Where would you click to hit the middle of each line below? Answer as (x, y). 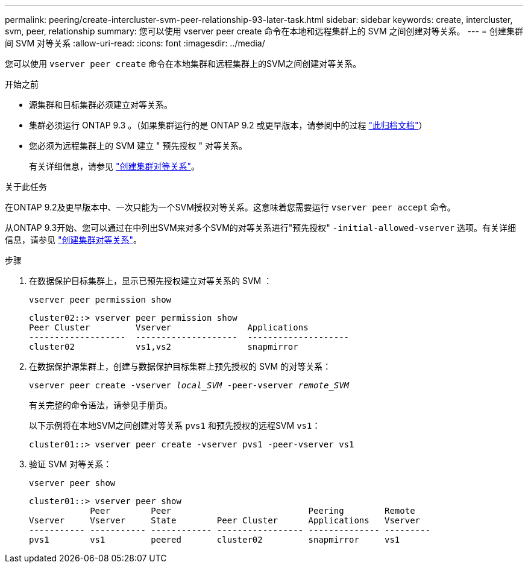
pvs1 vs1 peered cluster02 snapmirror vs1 (215, 540)
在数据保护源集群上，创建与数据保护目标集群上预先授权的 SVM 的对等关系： (180, 366)
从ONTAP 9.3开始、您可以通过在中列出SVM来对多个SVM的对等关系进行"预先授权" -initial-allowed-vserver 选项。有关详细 (261, 228)
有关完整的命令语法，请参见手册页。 (101, 405)
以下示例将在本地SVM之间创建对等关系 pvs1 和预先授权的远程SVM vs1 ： (175, 425)
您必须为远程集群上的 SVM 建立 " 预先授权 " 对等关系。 (138, 146)
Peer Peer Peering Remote (253, 511)
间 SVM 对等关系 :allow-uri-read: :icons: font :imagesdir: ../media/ (135, 43)
